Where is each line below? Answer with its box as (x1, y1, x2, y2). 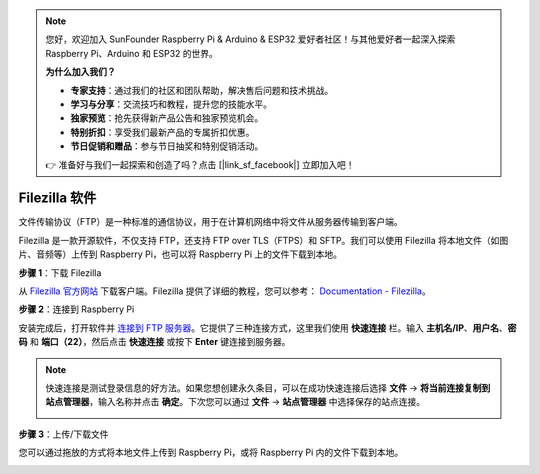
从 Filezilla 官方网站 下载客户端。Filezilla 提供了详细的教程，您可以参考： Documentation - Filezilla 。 (18, 285, 431, 297)
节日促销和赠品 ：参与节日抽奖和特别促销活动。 (70, 140, 264, 152)
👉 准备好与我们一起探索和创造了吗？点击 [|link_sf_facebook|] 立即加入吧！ (45, 158, 355, 170)
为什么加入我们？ (45, 66, 116, 78)
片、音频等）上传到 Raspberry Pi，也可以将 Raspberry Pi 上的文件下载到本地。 (18, 248, 343, 260)
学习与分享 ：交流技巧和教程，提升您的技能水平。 (70, 98, 272, 110)
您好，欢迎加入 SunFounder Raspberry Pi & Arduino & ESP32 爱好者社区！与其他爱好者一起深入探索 (45, 33, 456, 45)
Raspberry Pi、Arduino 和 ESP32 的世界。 (45, 47, 219, 59)
